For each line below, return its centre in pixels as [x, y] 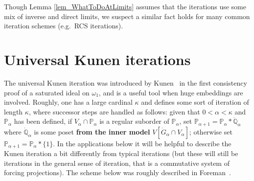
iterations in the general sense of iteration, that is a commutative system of [117, 163]
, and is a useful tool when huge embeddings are [171, 92]
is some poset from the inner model [92, 131]
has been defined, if [43, 121]
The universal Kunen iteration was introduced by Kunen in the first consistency [126, 82]
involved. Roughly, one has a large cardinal [68, 102]
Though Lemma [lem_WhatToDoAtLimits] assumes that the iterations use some [125, 6]
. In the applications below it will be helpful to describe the [142, 143]
